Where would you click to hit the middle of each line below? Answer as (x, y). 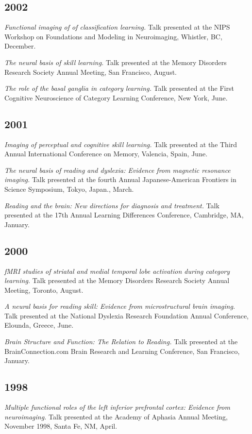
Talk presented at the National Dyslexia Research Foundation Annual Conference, (127, 315)
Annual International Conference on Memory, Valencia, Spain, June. (106, 154)
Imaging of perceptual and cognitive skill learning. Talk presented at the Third (121, 144)
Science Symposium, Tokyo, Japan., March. (69, 189)
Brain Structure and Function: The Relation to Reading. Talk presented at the (121, 342)
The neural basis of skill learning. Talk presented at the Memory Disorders (116, 62)
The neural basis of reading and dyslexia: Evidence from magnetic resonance (118, 170)
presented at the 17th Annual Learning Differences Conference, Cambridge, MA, (124, 215)
